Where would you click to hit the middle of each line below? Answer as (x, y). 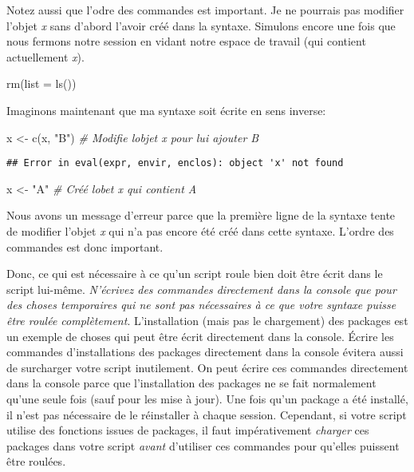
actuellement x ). (45, 56)
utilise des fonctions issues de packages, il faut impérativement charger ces (188, 430)
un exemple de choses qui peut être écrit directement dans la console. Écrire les (200, 336)
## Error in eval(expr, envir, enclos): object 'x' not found (175, 163)
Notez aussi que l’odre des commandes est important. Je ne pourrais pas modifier (205, 10)
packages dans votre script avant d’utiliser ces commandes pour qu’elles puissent (203, 445)
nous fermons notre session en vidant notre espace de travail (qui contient (186, 41)
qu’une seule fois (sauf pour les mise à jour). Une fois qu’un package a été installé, (207, 398)
